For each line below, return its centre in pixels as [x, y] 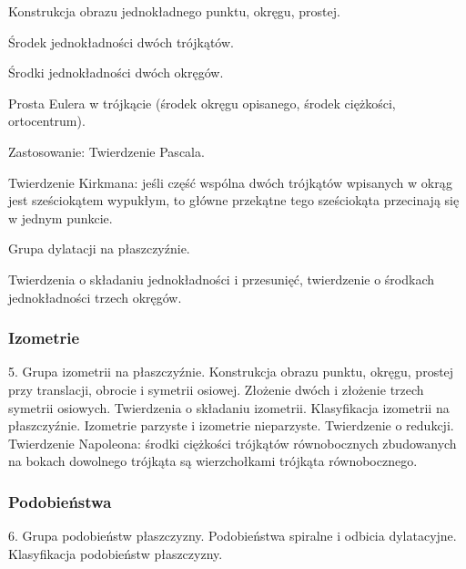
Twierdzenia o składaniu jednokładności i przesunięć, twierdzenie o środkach [221, 279]
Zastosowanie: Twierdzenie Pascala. [106, 151]
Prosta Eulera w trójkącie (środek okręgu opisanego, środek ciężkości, [202, 103]
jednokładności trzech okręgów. [95, 297]
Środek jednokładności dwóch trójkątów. [121, 41]
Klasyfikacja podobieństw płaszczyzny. [116, 553]
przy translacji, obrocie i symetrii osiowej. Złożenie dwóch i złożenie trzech [216, 389]
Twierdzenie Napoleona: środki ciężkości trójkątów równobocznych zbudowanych [233, 443]
